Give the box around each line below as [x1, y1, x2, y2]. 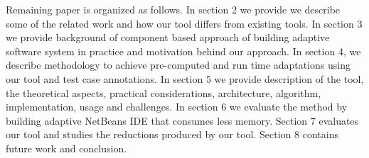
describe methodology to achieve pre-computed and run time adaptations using [6, 57, 351, 72]
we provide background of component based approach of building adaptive [6, 30, 330, 45]
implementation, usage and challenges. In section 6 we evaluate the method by [6, 99, 348, 114]
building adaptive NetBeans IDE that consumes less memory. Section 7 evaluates [6, 113, 359, 128]
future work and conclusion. [6, 140, 127, 155]
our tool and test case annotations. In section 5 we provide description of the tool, [6, 71, 364, 86]
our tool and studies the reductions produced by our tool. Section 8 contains [6, 127, 338, 142]
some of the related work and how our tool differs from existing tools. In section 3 [6, 16, 363, 30]
